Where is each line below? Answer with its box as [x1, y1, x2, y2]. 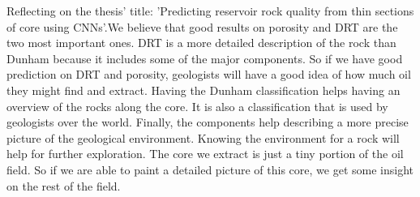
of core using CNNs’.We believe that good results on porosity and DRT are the [6, 18, 398, 35]
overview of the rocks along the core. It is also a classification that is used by [6, 97, 388, 114]
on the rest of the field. [6, 177, 121, 194]
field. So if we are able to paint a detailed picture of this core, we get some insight [6, 161, 414, 178]
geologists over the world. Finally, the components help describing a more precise [6, 113, 409, 131]
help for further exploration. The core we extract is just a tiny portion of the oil [6, 145, 404, 162]
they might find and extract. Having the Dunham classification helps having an [6, 81, 401, 98]
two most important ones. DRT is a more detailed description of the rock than [6, 34, 396, 51]
